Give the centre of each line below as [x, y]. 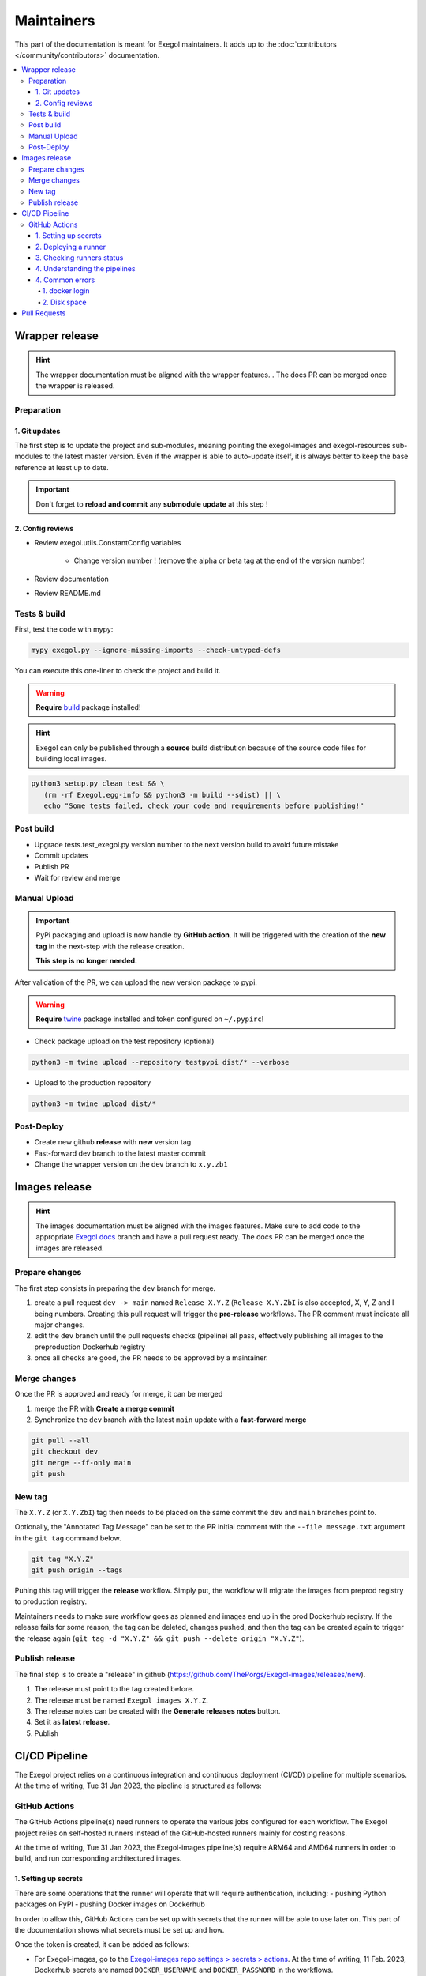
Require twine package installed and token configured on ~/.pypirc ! [150, 1019]
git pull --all [60, 1441]
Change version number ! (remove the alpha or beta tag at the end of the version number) [220, 560]
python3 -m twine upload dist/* [94, 1103]
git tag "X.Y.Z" [63, 1559]
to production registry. [51, 1601]
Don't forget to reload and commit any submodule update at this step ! [152, 504]
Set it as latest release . [72, 1722]
